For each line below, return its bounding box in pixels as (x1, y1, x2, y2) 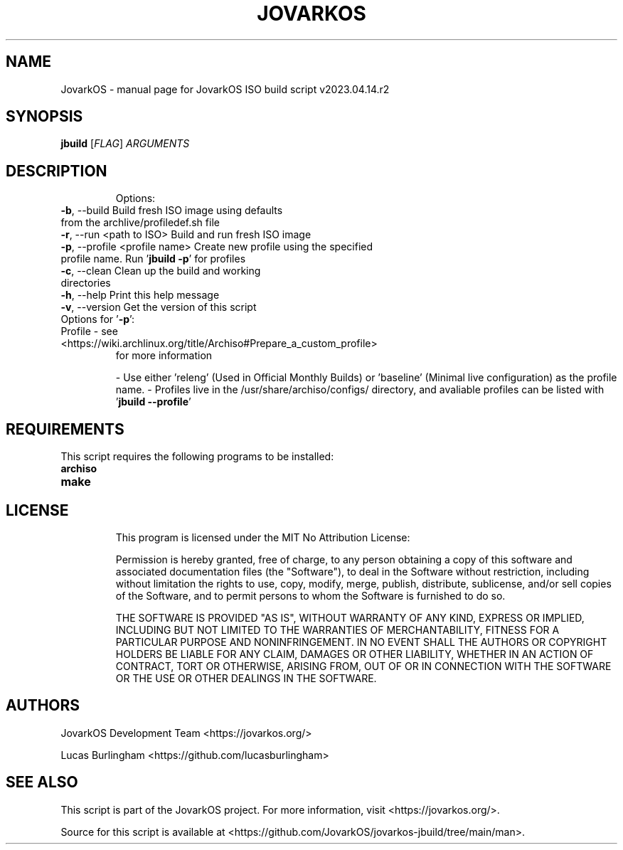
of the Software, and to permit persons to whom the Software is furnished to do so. (115, 589, 506, 602)
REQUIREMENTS (6, 420, 124, 438)
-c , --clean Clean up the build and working (60, 265, 261, 277)
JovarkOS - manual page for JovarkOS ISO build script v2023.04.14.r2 (60, 83, 390, 95)
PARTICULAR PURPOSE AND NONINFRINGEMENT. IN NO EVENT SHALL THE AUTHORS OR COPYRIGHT (115, 635, 607, 648)
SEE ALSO (6, 773, 78, 792)
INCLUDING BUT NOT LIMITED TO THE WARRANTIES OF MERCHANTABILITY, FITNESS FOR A (115, 623, 560, 636)
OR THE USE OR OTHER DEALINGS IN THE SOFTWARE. (115, 671, 377, 684)
